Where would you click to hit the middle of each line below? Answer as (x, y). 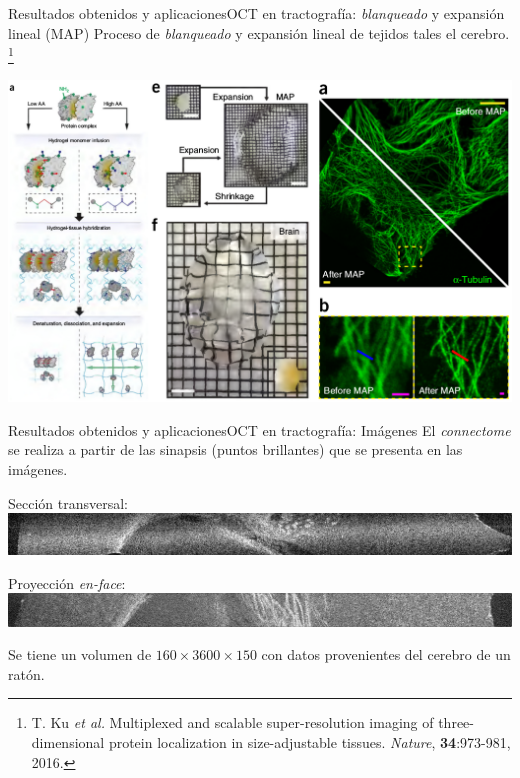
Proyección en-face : (67, 582)
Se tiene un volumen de (80, 654)
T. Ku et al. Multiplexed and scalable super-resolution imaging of (232, 722)
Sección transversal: (68, 502)
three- (456, 722)
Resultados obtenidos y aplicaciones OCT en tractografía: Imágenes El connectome (259, 429)
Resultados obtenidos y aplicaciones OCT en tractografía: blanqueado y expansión (256, 13)
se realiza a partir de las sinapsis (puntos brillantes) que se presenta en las (235, 449)
